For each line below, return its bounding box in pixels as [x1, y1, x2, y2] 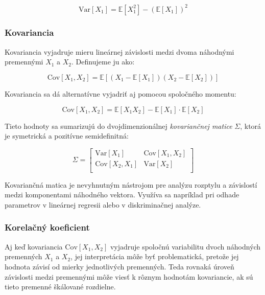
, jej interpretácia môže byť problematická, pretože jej [70, 251, 239, 262]
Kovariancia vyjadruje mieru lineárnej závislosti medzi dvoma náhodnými [5, 46, 234, 57]
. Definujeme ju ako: [71, 56, 135, 67]
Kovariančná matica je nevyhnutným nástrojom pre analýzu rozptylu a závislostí [5, 179, 257, 190]
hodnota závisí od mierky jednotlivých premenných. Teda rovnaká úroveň [5, 261, 234, 271]
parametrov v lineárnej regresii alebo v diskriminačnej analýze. [5, 199, 201, 210]
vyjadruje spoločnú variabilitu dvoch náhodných [110, 241, 261, 252]
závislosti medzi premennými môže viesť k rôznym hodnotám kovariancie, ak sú [5, 271, 253, 282]
